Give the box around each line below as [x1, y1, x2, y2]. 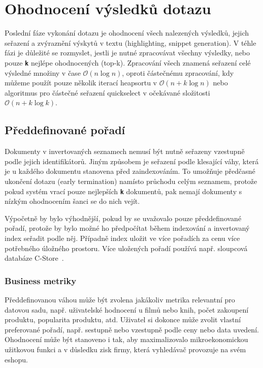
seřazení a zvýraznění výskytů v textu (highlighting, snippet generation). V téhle [5, 37, 256, 48]
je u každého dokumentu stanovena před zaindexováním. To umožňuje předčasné [5, 166, 255, 176]
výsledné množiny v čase [5, 67, 81, 78]
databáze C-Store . [5, 253, 64, 263]
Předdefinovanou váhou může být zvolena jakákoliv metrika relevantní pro [5, 294, 235, 304]
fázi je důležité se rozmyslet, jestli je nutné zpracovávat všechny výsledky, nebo [5, 47, 250, 58]
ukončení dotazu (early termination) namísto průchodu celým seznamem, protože [5, 175, 257, 186]
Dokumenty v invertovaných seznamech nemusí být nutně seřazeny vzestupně [5, 146, 245, 157]
